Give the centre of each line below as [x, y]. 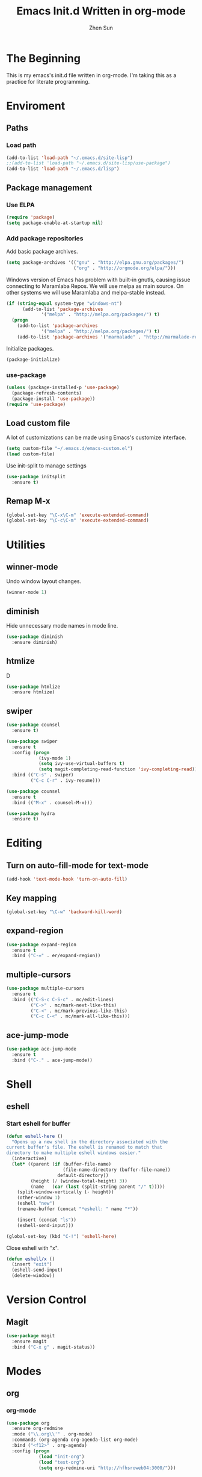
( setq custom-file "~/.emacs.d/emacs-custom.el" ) [70, 449]
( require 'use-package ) [36, 404]
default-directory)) [83, 1175]
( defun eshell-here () [35, 1136]
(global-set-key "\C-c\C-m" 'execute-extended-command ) [78, 520]
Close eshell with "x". [32, 1247]
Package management [49, 188]
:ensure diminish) [35, 642]
